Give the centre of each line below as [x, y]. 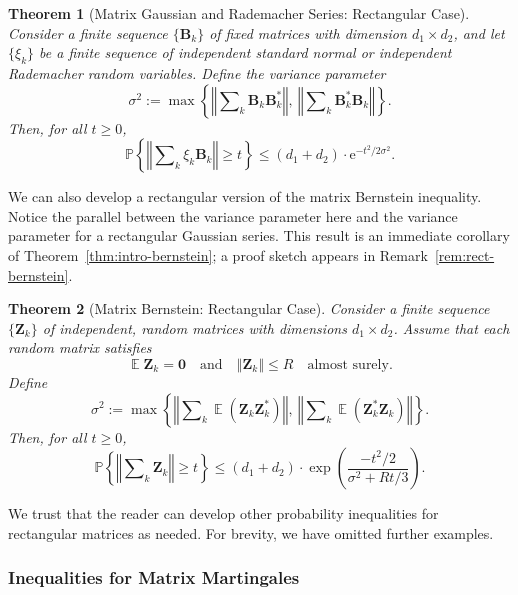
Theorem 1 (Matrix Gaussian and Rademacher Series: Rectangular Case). [239, 13]
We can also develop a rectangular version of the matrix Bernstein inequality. [245, 196]
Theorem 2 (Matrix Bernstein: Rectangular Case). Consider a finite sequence [249, 308]
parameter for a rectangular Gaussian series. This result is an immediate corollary [259, 235]
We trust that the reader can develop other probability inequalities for [223, 513]
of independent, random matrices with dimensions [194, 327]
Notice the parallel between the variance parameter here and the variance [233, 215]
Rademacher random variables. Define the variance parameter [197, 72]
